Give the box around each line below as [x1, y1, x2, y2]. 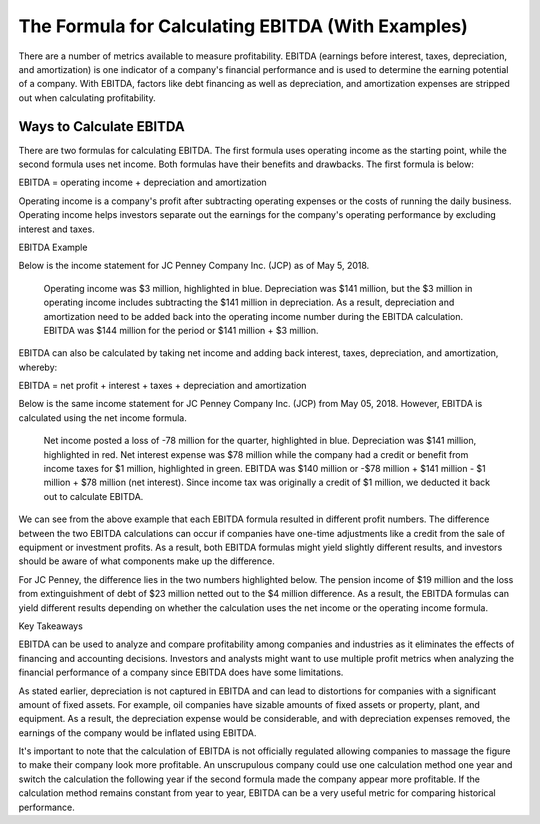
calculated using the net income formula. [18, 411, 187, 424]
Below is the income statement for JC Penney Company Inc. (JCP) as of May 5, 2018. [18, 260, 370, 272]
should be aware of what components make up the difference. [18, 555, 275, 567]
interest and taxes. [18, 223, 95, 235]
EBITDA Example [18, 241, 88, 253]
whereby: [18, 361, 58, 373]
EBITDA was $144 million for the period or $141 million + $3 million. [43, 324, 319, 336]
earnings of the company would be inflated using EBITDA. [18, 726, 257, 739]
